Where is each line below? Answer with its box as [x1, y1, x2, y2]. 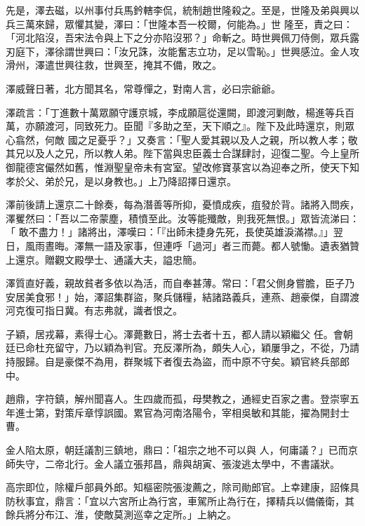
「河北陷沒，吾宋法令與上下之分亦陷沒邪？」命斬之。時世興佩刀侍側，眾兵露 [6, 30, 359, 45]
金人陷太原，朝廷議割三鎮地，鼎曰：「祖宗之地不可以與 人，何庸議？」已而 [6, 443, 348, 457]
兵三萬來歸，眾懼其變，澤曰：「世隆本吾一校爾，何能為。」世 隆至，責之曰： [6, 16, 353, 31]
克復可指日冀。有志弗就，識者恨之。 [15, 303, 182, 318]
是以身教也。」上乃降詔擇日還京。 [84, 173, 237, 188]
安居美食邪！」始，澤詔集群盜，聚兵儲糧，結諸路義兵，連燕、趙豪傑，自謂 [6, 289, 350, 304]
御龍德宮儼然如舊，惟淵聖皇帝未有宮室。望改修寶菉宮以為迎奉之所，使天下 [6, 159, 350, 174]
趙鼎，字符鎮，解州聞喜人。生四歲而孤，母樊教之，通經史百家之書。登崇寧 [6, 391, 350, 406]
